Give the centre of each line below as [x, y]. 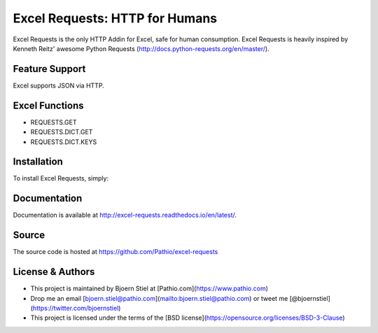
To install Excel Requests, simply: [61, 178]
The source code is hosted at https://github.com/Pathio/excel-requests [115, 252]
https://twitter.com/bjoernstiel [76, 308]
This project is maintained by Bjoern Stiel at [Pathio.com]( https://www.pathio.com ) [149, 289]
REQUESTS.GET [54, 122]
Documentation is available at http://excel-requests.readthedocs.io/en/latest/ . [125, 215]
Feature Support [49, 69]
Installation [38, 162]
